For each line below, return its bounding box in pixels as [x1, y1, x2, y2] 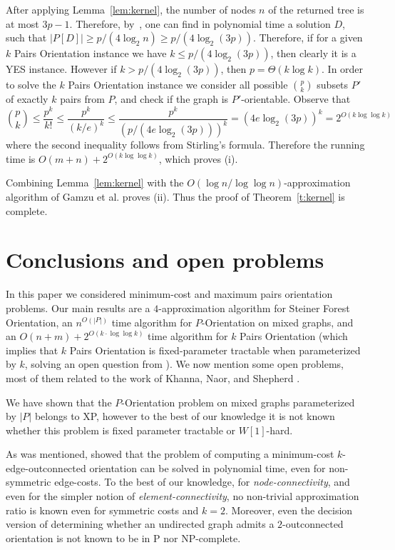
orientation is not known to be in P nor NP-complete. [6, 530, 241, 545]
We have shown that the [6, 394, 112, 409]
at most [6, 16, 39, 31]
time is [6, 151, 36, 166]
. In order [322, 61, 364, 76]
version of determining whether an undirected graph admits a [6, 516, 275, 531]
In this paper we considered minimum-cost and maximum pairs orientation [6, 286, 333, 301]
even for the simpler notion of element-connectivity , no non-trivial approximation [6, 489, 359, 504]
